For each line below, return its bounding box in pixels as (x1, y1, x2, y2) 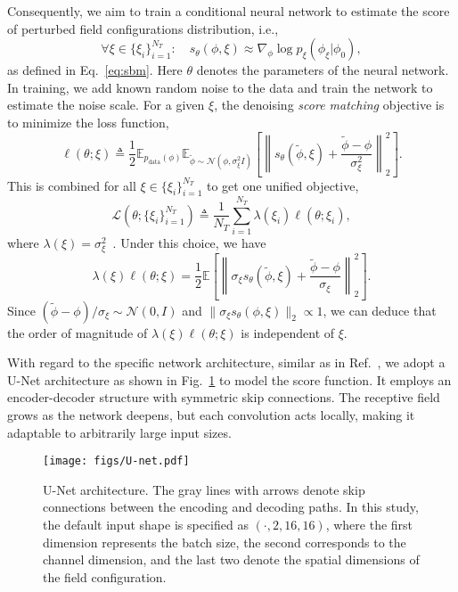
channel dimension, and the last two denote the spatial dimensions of (43, 550, 420, 569)
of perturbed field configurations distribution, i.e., (7, 19, 279, 37)
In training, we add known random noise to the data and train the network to (7, 78, 433, 96)
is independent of (241, 323, 335, 341)
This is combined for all (7, 176, 136, 194)
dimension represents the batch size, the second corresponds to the (43, 532, 406, 551)
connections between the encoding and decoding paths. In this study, (43, 497, 419, 516)
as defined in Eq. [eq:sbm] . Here (7, 61, 183, 79)
